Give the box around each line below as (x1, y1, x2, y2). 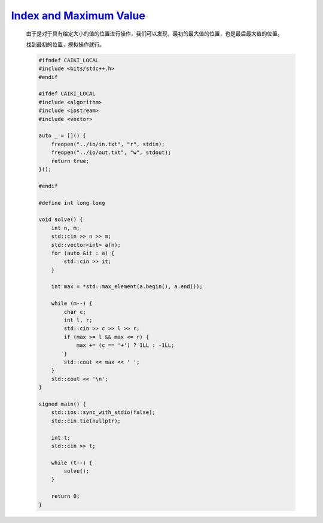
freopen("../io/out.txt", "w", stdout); (51, 149, 172, 156)
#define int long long (38, 199, 105, 206)
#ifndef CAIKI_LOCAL (38, 57, 99, 64)
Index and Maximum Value (11, 9, 146, 22)
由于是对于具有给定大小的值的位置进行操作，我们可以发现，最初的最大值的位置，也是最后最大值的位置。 (26, 30, 283, 37)
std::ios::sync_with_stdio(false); (51, 409, 156, 416)
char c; (63, 309, 87, 315)
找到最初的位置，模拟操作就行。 (26, 41, 105, 48)
